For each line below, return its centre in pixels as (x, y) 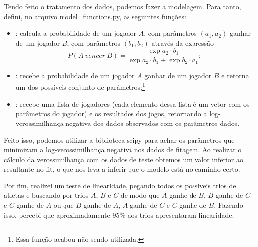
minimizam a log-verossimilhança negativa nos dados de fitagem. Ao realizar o (123, 150)
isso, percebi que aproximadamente (57, 215)
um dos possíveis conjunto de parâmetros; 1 (80, 86)
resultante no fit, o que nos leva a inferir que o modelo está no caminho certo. (122, 169)
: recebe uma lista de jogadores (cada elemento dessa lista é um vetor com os (132, 103)
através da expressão (183, 42)
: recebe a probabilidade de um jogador (75, 75)
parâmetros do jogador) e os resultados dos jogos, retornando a (111, 113)
